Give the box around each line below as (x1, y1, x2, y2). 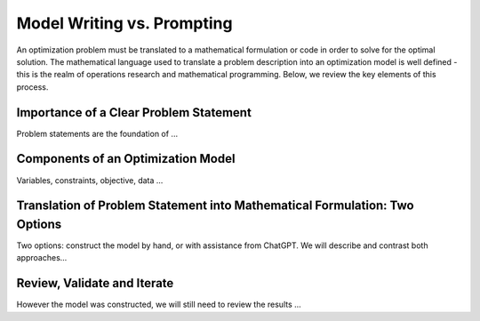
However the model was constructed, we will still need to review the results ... (16, 299, 301, 310)
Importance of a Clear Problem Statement (16, 105, 252, 120)
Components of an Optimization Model (16, 151, 236, 166)
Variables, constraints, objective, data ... (16, 174, 164, 186)
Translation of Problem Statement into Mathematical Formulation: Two (16, 198, 414, 213)
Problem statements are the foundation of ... (16, 128, 178, 139)
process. (16, 81, 49, 92)
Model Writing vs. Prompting (16, 13, 233, 33)
